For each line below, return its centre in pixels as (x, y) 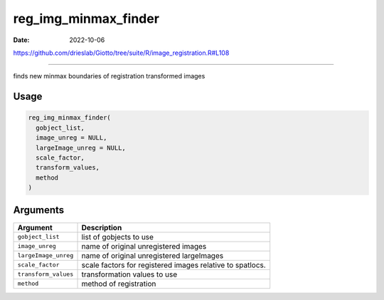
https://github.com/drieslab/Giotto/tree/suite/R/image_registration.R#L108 (121, 53)
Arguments (39, 210)
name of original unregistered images (144, 246)
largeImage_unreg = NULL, (81, 148)
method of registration (119, 284)
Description (102, 227)
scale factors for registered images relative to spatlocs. (174, 265)
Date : (21, 40)
